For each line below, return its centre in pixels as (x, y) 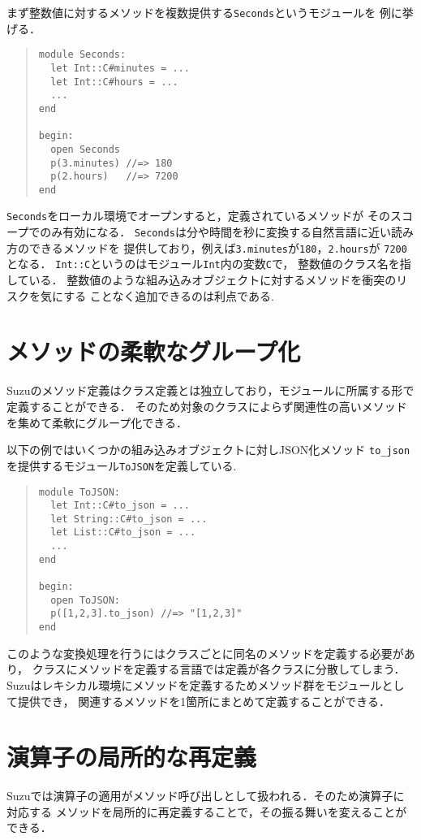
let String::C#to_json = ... (129, 519)
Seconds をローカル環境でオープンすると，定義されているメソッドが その (198, 216)
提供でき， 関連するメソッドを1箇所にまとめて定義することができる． (204, 701)
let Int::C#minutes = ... (120, 68)
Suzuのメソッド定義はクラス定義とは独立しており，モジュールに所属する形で (210, 390)
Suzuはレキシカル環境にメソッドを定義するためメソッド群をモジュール (194, 684)
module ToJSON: (79, 492)
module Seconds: (82, 55)
